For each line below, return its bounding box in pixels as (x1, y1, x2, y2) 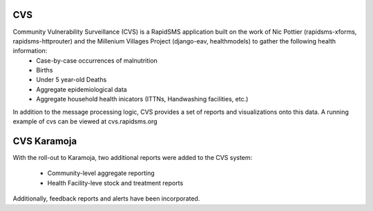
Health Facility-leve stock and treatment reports (47, 179, 184, 187)
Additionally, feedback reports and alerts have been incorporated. (12, 194, 200, 203)
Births (36, 66, 53, 74)
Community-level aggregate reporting (47, 169, 155, 177)
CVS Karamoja (12, 135, 77, 147)
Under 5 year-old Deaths (36, 76, 107, 84)
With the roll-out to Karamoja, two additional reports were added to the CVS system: (12, 153, 253, 161)
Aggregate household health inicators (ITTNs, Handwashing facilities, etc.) (36, 95, 249, 103)
